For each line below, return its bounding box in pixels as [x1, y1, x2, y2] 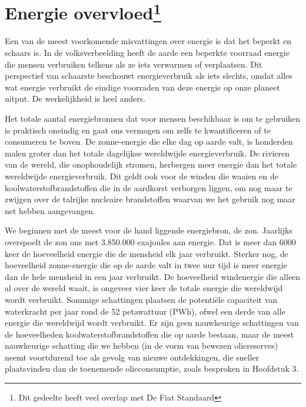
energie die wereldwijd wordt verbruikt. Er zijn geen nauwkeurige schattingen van [5, 316, 299, 329]
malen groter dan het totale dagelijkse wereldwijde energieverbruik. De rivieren [5, 146, 290, 159]
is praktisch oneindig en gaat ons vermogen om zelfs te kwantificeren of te [5, 124, 271, 136]
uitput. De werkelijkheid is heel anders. [5, 92, 146, 105]
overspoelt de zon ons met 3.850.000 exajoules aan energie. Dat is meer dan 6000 [5, 235, 296, 248]
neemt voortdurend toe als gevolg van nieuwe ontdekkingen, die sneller [5, 351, 260, 363]
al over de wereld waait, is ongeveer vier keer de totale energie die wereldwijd [5, 282, 283, 294]
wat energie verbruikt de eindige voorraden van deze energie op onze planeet [5, 81, 280, 93]
